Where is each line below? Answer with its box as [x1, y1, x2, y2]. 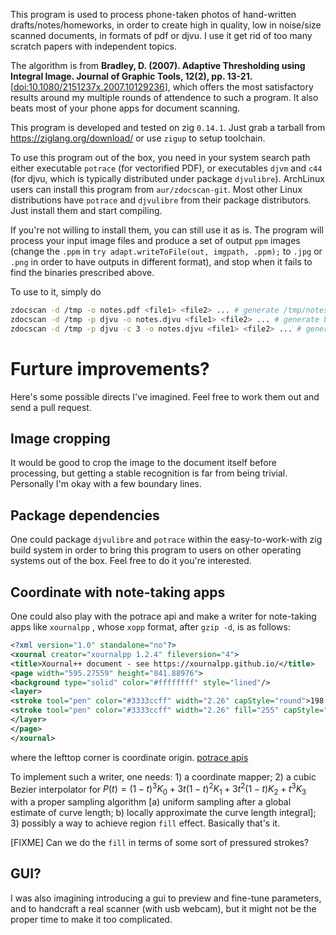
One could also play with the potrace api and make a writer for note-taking [10, 610, 317, 622]
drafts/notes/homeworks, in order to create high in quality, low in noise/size [10, 19, 322, 31]
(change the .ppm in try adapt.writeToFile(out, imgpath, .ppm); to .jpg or [10, 245, 323, 257]
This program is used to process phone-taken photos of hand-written [10, 9, 297, 20]
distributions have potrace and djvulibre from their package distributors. [10, 194, 312, 206]
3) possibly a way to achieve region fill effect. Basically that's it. [10, 817, 281, 829]
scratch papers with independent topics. [10, 40, 177, 52]
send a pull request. [10, 401, 92, 413]
